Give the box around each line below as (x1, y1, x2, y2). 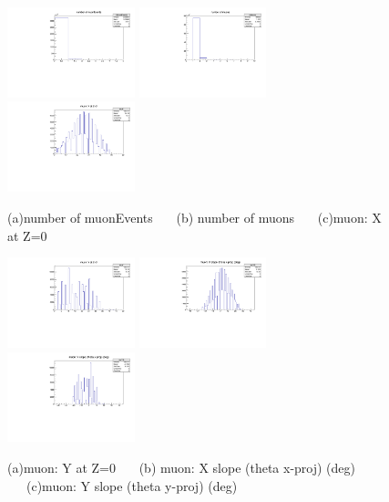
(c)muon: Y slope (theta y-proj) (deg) (26, 476, 238, 495)
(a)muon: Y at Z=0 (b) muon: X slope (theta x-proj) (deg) (7, 458, 356, 477)
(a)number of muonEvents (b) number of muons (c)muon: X (7, 207, 382, 226)
